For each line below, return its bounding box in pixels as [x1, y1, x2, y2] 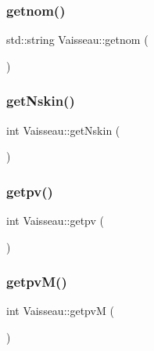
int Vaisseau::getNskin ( [6, 121, 120, 138]
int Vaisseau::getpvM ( [6, 302, 114, 319]
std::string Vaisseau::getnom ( [6, 31, 149, 48]
